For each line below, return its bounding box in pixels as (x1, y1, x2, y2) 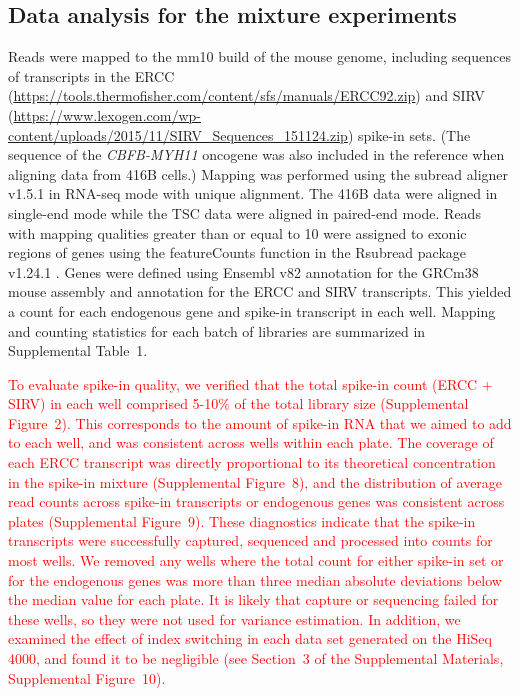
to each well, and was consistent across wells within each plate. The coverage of (8, 432, 494, 453)
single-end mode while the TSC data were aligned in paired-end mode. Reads (8, 202, 481, 223)
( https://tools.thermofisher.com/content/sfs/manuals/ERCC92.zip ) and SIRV (8, 85, 485, 106)
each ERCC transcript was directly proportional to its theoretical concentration (8, 452, 496, 473)
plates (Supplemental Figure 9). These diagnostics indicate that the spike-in (8, 510, 476, 531)
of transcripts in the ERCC (8, 65, 175, 86)
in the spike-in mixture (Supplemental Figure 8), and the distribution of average (8, 471, 503, 492)
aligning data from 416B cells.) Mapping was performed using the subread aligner (8, 163, 509, 184)
